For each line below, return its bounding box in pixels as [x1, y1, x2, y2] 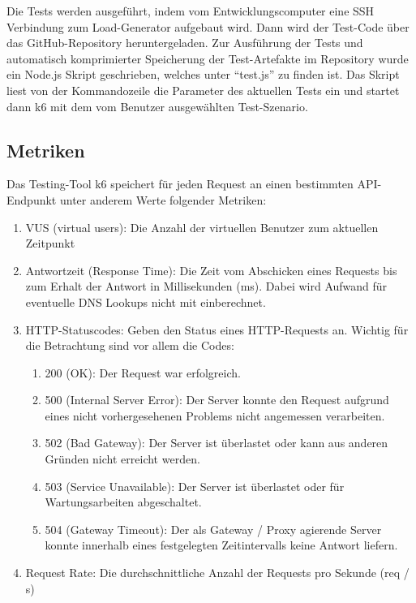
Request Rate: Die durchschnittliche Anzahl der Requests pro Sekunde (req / [25, 564, 410, 581]
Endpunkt [6, 191, 57, 208]
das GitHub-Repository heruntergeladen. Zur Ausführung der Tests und [6, 34, 363, 51]
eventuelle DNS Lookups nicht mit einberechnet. [25, 293, 266, 310]
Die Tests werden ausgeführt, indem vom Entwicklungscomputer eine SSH [6, 2, 375, 19]
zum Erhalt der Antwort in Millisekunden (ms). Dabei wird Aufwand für [25, 278, 388, 295]
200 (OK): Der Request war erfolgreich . [45, 364, 241, 381]
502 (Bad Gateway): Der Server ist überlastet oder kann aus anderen [45, 434, 388, 451]
